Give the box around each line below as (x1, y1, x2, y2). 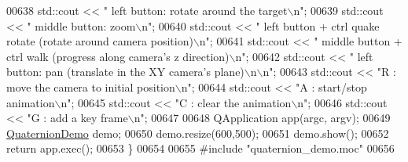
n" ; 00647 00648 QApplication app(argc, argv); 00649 (134, 110, 391, 126)
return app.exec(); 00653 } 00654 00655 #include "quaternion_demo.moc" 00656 (6, 140, 395, 157)
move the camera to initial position (6, 78, 175, 95)
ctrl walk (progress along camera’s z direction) (6, 48, 230, 64)
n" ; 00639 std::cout (293, 2, 384, 18)
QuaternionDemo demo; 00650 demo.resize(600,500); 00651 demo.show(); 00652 (6, 124, 389, 141)
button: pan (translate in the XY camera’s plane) (6, 63, 244, 80)
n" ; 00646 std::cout (297, 94, 388, 110)
